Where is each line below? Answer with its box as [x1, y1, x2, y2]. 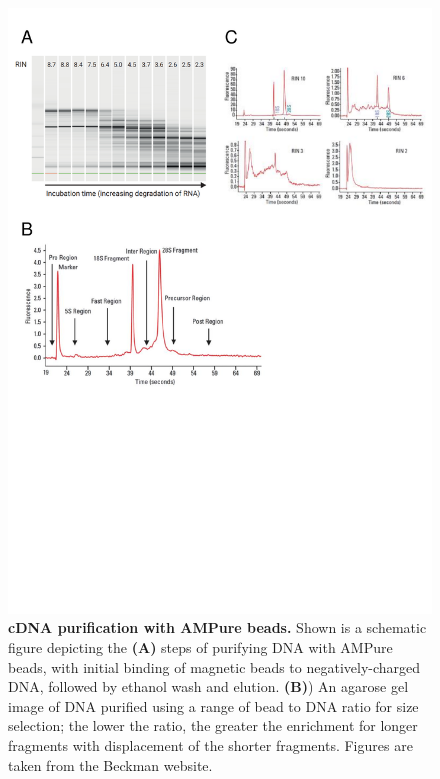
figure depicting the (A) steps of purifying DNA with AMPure [8, 636, 393, 657]
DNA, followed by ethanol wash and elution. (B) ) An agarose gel [8, 676, 409, 697]
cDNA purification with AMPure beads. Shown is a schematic [8, 617, 427, 638]
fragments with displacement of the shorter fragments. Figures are [8, 734, 413, 755]
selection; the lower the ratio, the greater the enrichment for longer [8, 715, 418, 736]
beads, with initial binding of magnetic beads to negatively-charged [8, 656, 421, 677]
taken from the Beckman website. [8, 754, 213, 775]
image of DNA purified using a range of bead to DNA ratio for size [8, 695, 419, 716]
